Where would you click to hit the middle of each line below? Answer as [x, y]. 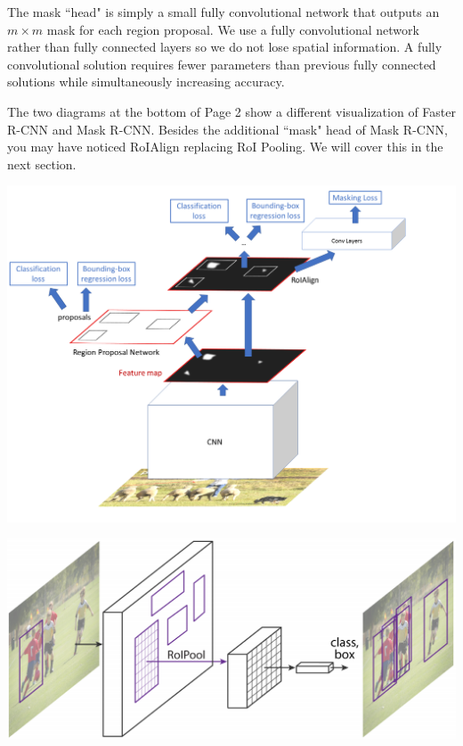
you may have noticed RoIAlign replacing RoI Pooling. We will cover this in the [225, 147]
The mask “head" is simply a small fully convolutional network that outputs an [223, 12]
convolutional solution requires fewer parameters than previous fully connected [222, 64]
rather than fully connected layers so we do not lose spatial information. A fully [225, 47]
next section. [42, 164]
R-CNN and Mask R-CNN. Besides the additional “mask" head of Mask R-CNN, [227, 129]
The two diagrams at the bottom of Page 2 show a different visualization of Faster [231, 111]
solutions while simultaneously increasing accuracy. [146, 82]
